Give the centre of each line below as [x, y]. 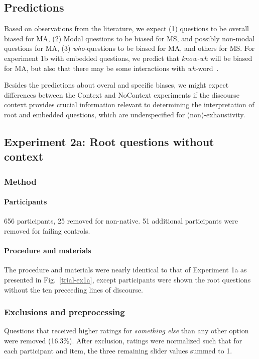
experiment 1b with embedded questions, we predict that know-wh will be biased [128, 58]
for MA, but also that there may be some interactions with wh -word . [111, 68]
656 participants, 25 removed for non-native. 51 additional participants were [121, 221]
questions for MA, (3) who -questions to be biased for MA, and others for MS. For [129, 48]
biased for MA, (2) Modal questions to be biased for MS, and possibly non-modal [129, 38]
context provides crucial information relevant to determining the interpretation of [129, 104]
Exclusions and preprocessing [64, 312]
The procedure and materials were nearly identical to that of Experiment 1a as [125, 270]
